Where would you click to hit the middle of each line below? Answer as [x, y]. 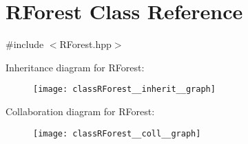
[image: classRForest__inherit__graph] [124, 89]
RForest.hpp [85, 44]
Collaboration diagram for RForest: [80, 111]
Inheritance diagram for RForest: [75, 67]
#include [25, 44]
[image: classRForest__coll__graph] [117, 133]
